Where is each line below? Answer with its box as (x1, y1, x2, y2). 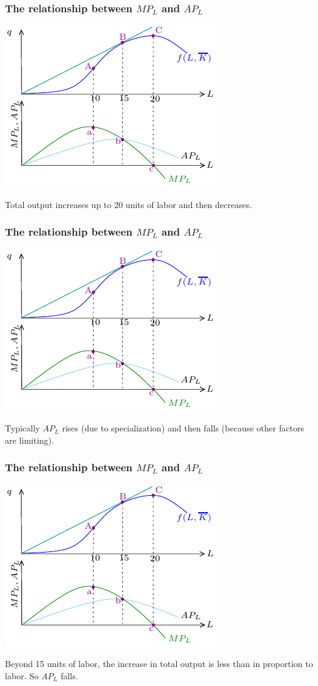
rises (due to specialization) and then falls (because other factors (62, 422, 305, 434)
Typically (5, 422, 40, 434)
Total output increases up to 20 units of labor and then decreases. (5, 198, 252, 211)
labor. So (5, 669, 39, 682)
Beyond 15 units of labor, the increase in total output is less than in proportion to (5, 657, 313, 670)
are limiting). (5, 433, 54, 446)
